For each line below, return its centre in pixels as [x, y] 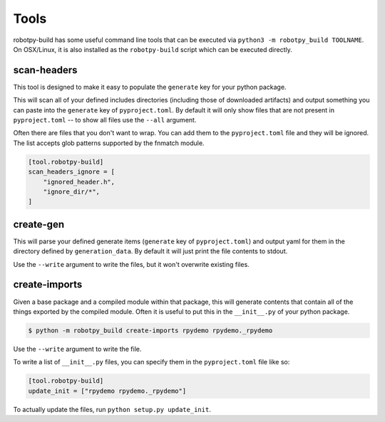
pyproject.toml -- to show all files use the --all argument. [105, 120]
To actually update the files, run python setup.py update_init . [112, 409]
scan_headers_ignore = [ [72, 172]
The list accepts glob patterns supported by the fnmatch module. [109, 143]
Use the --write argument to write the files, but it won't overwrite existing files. [131, 264]
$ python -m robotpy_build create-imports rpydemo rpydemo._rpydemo [150, 330]
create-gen [38, 224]
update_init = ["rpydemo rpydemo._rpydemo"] [107, 391]
